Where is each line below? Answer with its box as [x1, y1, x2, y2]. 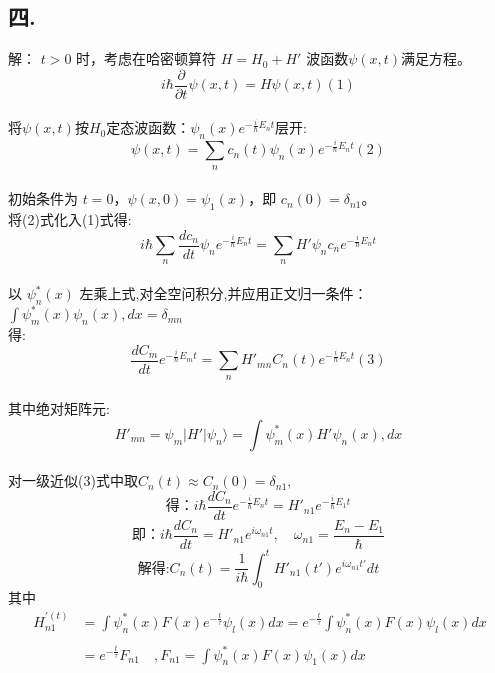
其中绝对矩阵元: [8, 398, 110, 419]
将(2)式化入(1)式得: [8, 208, 132, 229]
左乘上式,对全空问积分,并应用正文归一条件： [79, 283, 368, 304]
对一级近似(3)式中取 [8, 470, 138, 491]
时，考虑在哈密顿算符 [76, 48, 217, 69]
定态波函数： [106, 117, 191, 138]
